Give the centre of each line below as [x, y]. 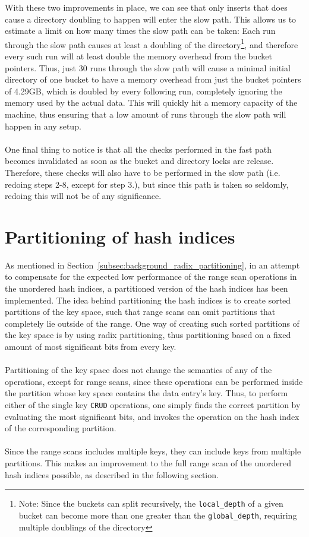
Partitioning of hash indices [120, 236]
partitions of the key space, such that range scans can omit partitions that [140, 312]
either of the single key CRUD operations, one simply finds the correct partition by [153, 405]
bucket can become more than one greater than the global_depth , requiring [158, 515]
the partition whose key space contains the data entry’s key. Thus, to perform [146, 393]
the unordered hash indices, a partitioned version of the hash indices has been [146, 288]
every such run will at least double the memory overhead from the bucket [138, 56]
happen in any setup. [43, 126]
